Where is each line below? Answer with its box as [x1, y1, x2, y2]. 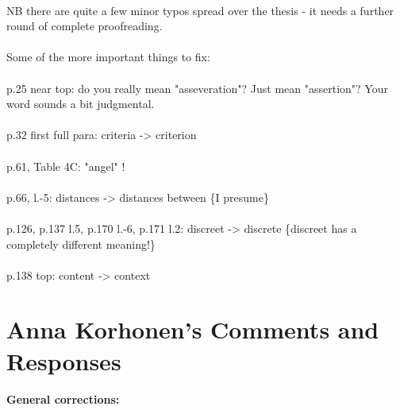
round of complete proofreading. [6, 17, 163, 34]
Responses [6, 344, 121, 377]
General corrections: [6, 391, 120, 408]
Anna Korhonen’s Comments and [6, 313, 379, 346]
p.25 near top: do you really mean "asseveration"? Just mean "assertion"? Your [6, 79, 388, 96]
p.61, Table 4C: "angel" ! [6, 157, 125, 174]
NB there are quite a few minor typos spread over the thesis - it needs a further [6, 2, 394, 18]
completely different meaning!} [6, 235, 156, 252]
